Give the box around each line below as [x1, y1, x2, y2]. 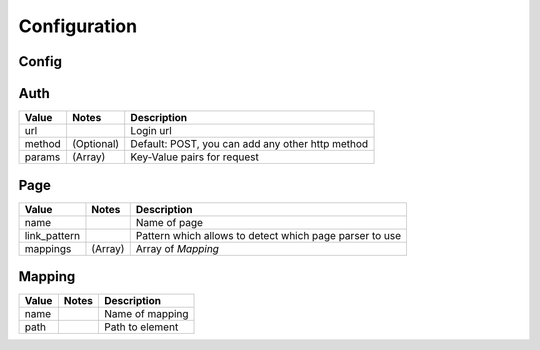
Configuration [18, 15, 138, 37]
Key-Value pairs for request [130, 150, 259, 164]
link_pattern [24, 228, 80, 242]
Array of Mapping [135, 241, 220, 255]
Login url [130, 124, 172, 138]
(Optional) [71, 137, 120, 151]
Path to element [104, 320, 179, 334]
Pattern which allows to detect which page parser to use [135, 228, 402, 242]
